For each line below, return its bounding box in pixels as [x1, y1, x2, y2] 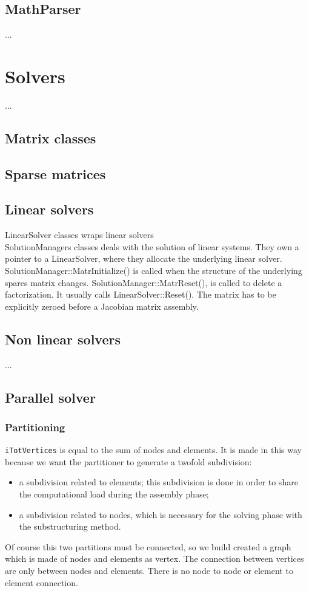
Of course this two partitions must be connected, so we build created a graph [5, 540, 291, 553]
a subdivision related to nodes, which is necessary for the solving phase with [19, 508, 302, 521]
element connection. [5, 576, 78, 589]
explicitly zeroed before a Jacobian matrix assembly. [5, 299, 199, 312]
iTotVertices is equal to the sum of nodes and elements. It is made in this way [5, 443, 302, 456]
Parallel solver [5, 388, 96, 406]
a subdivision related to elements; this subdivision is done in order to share [19, 476, 298, 488]
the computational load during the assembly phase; [19, 488, 209, 500]
